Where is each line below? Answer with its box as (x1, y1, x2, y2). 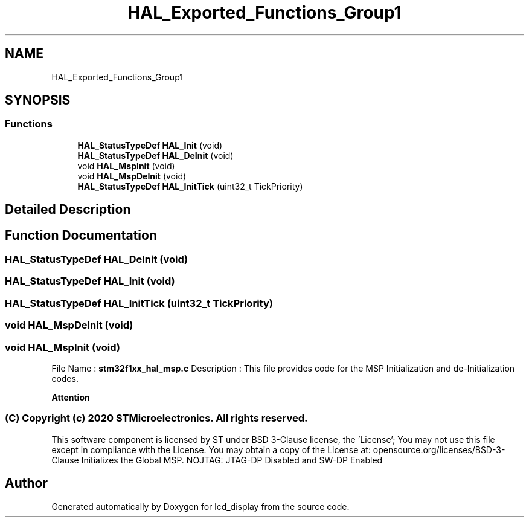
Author (5, 475, 48, 491)
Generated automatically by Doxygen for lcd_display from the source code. (51, 501, 350, 512)
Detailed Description (5, 202, 131, 217)
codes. (51, 373, 79, 384)
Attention (51, 391, 90, 402)
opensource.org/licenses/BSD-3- (373, 444, 505, 455)
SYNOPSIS (5, 92, 71, 108)
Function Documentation (5, 227, 157, 243)
